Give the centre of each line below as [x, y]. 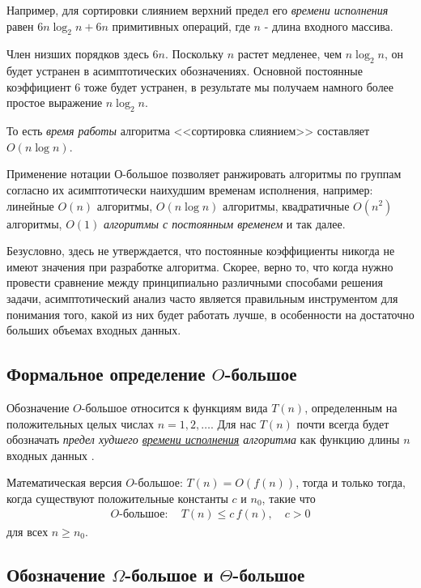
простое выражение [55, 102]
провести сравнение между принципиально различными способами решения [195, 282]
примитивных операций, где [181, 26]
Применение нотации [59, 174]
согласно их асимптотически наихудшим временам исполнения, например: [190, 189]
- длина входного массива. [329, 26]
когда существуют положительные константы [117, 498]
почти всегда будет [343, 423]
